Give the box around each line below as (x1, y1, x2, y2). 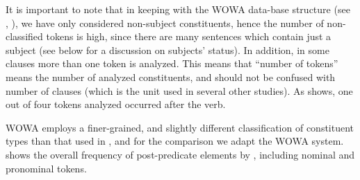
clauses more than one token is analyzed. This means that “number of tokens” (6, 56, 338, 71)
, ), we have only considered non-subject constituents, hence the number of (6, 15, 324, 30)
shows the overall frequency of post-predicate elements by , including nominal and (6, 147, 355, 161)
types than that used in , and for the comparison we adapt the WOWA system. (6, 134, 344, 148)
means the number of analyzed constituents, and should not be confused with (6, 69, 336, 84)
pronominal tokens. (6, 161, 87, 175)
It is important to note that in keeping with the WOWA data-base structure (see (6, 2, 350, 16)
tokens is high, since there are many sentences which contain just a (46, 29, 332, 44)
